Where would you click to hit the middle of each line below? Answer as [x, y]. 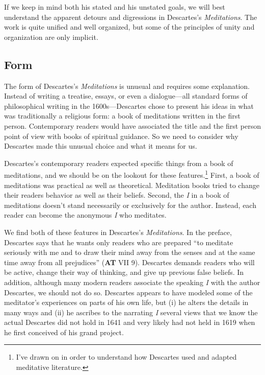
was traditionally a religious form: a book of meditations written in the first [122, 116]
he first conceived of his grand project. [64, 332]
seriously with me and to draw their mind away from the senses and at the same [130, 252]
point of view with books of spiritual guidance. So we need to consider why [121, 136]
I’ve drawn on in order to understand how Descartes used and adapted [126, 357]
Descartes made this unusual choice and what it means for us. [101, 146]
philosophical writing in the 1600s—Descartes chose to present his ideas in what [129, 106]
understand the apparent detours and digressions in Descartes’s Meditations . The [131, 17]
